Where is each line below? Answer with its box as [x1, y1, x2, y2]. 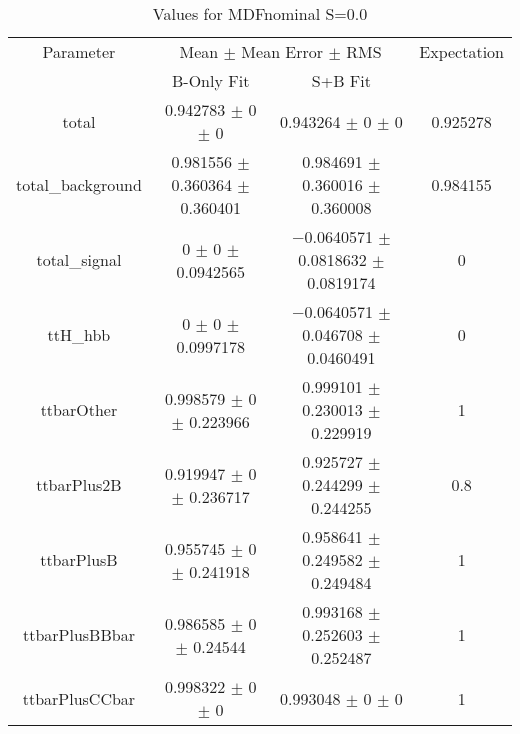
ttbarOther [40, 398, 118, 421]
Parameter [42, 40, 116, 63]
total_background [16, 173, 142, 196]
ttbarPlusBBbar [22, 623, 135, 646]
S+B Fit [311, 69, 371, 92]
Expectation [419, 40, 504, 63]
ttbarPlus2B [36, 473, 122, 496]
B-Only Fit [172, 69, 250, 92]
